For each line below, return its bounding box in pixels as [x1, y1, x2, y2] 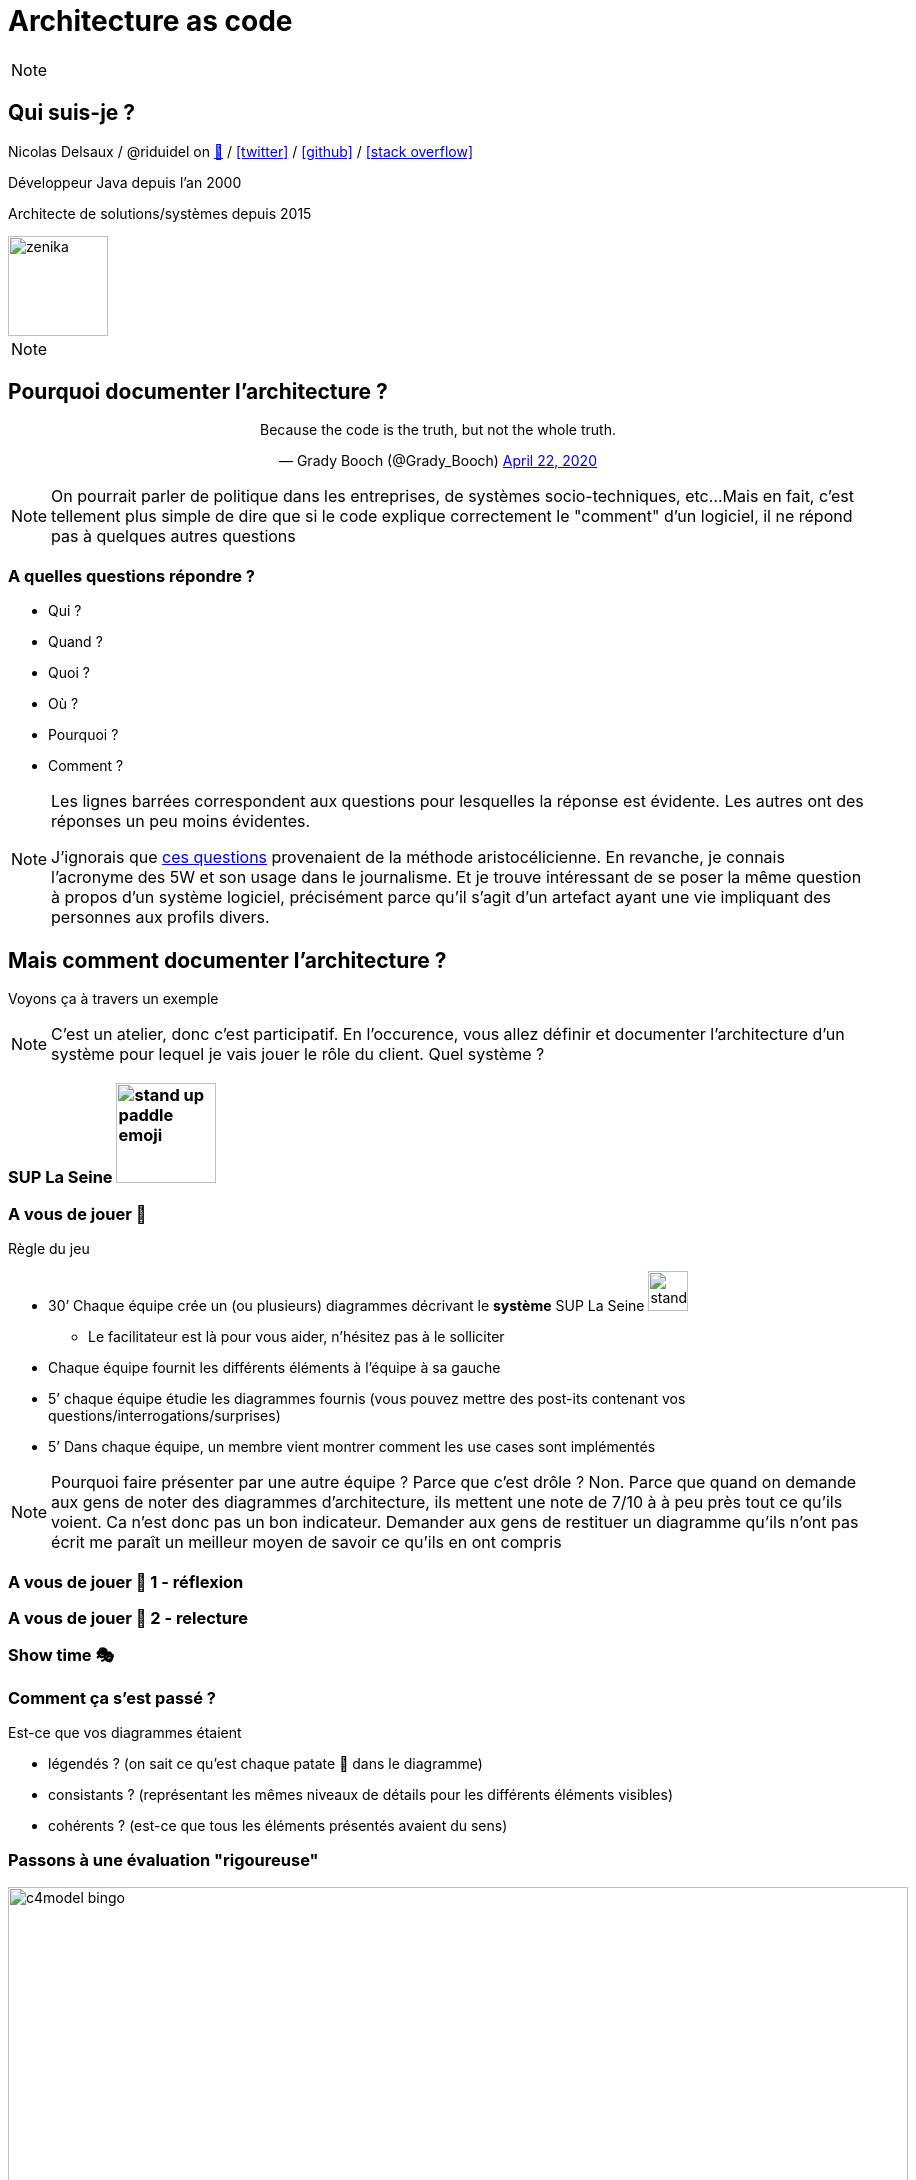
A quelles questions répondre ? [8, 565, 255, 586]
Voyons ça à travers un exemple [8, 990, 219, 1008]
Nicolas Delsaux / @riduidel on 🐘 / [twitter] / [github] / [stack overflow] [8, 142, 474, 160]
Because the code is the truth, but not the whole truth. [260, 421, 616, 439]
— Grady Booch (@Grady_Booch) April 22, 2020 [278, 452, 597, 470]
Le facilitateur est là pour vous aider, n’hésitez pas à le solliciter [88, 1328, 505, 1346]
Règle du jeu [8, 1240, 90, 1258]
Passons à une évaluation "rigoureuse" [8, 1850, 319, 1871]
